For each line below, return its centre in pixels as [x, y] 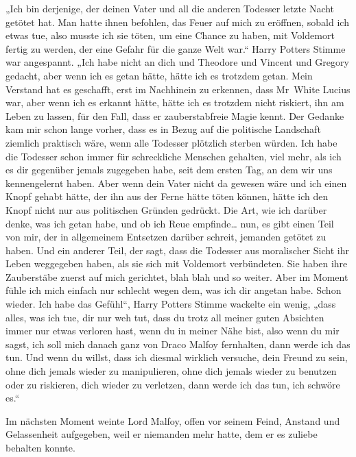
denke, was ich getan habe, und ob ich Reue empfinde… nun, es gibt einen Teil [170, 223]
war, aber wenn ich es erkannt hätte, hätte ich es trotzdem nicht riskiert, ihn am [175, 102]
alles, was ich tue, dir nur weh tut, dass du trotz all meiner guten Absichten [165, 317]
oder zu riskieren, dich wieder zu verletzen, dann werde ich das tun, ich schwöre [173, 384]
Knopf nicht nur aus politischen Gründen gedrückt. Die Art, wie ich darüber [166, 209]
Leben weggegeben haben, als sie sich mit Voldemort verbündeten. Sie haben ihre [177, 263]
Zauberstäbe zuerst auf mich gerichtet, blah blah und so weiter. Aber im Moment [177, 276]
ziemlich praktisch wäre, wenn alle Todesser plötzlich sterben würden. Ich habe [171, 142]
